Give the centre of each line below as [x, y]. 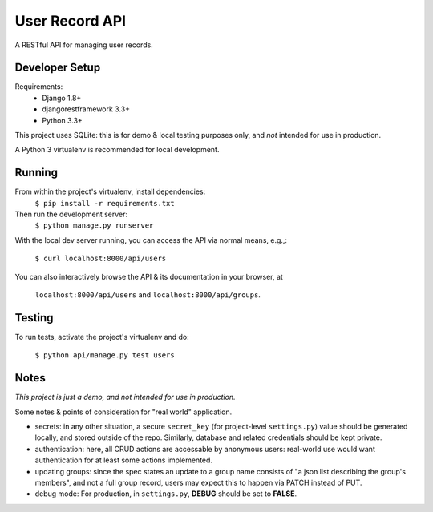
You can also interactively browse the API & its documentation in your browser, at [149, 276]
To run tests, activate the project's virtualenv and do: [102, 337]
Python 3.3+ [63, 120]
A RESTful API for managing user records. [84, 45]
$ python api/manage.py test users [105, 355]
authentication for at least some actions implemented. [123, 460]
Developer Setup [58, 68]
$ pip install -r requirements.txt [105, 203]
